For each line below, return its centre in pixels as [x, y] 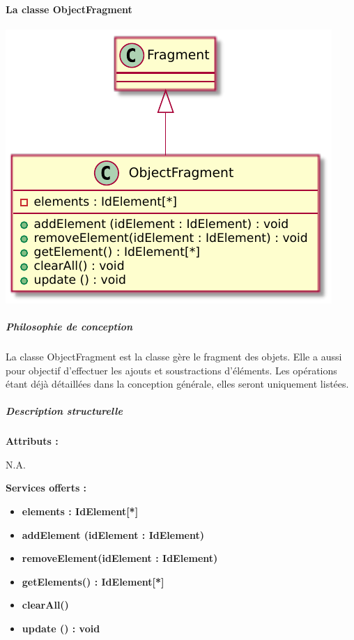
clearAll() [45, 605]
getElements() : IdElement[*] [93, 581]
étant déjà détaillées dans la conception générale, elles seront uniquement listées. [177, 384]
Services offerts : [46, 488]
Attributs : [32, 441]
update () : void [61, 628]
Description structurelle [64, 411]
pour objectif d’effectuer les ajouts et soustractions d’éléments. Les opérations [171, 370]
